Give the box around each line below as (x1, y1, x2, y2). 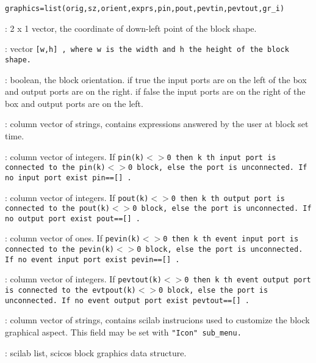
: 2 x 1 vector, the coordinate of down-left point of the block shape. (5, 21, 257, 34)
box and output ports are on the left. (5, 97, 143, 109)
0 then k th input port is (167, 153, 276, 162)
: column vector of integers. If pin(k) (5, 150, 145, 163)
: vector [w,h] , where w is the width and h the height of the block (5, 42, 289, 55)
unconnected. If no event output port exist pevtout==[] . (5, 296, 250, 305)
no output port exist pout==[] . (5, 214, 140, 223)
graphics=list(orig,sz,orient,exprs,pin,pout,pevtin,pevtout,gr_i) (5, 4, 285, 13)
